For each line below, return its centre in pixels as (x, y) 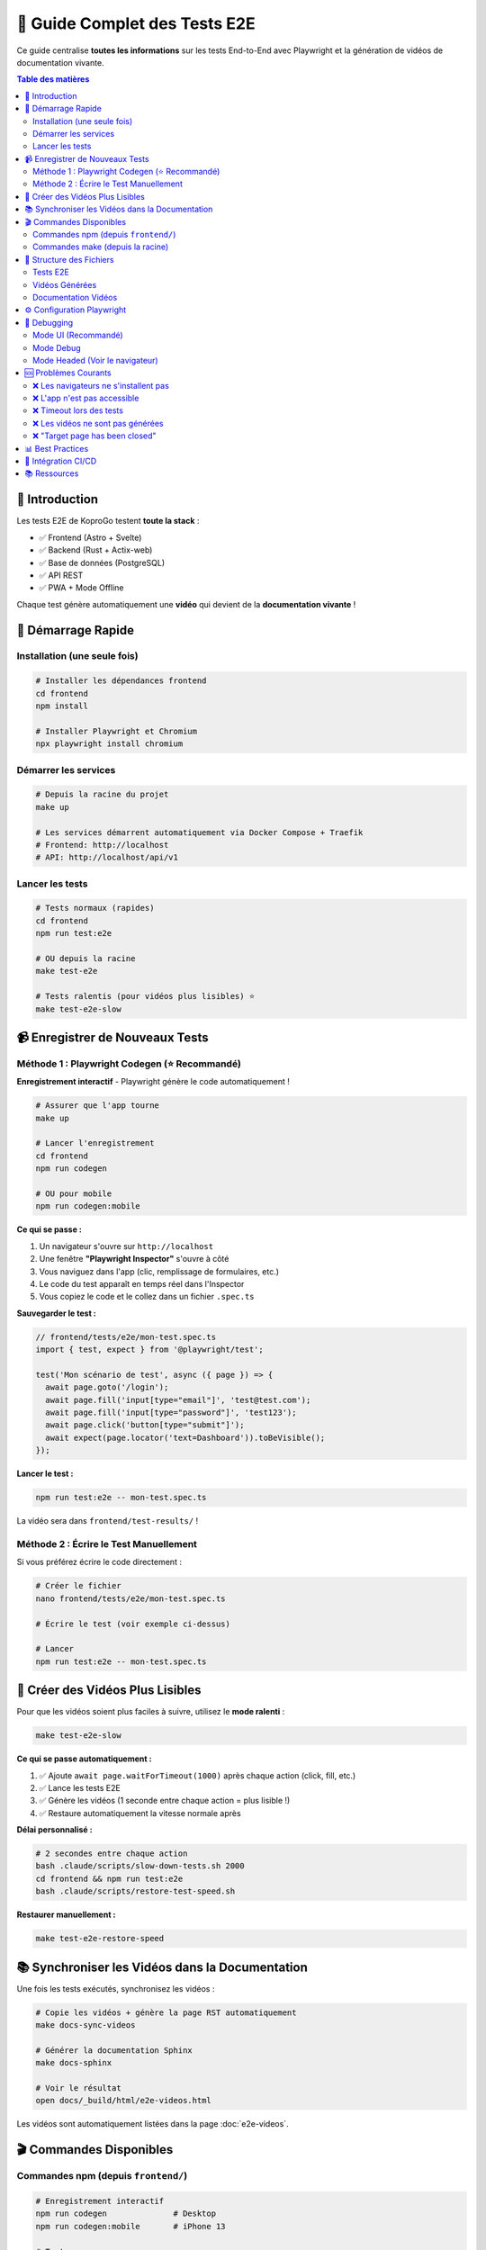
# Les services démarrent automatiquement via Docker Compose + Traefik (199, 832)
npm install (62, 706)
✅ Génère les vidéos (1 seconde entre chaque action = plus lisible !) (165, 1801)
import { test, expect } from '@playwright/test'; (150, 1350)
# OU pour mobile (74, 1194)
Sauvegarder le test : (56, 1313)
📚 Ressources (52, 473)
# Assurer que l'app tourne (97, 1106)
